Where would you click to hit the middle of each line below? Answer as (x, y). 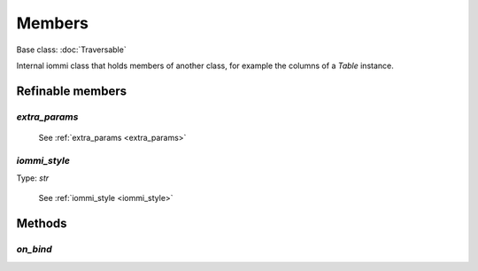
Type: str (33, 178)
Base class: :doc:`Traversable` (72, 50)
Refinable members (72, 91)
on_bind (34, 250)
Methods (42, 224)
